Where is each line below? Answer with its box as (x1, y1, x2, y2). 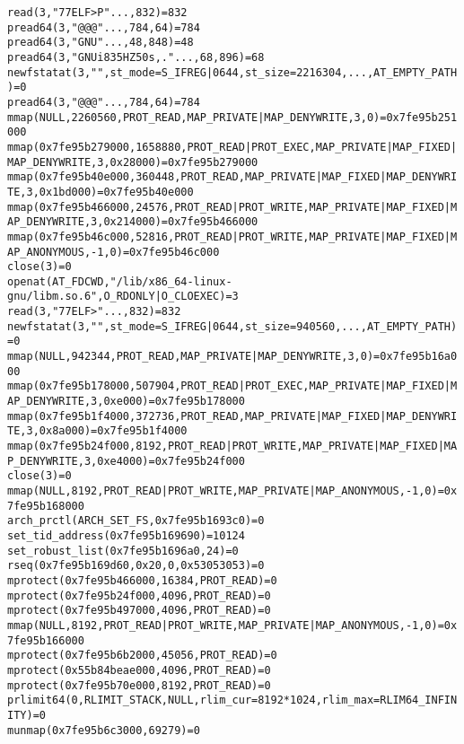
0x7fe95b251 (386, 110, 458, 124)
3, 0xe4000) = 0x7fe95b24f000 (83, 454, 245, 468)
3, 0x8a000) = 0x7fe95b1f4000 (26, 425, 188, 438)
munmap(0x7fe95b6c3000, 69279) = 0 (7, 723, 200, 737)
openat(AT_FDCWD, (7, 275, 110, 288)
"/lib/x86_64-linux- (109, 275, 232, 288)
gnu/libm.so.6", (7, 290, 104, 303)
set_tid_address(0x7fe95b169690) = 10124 (7, 529, 245, 542)
